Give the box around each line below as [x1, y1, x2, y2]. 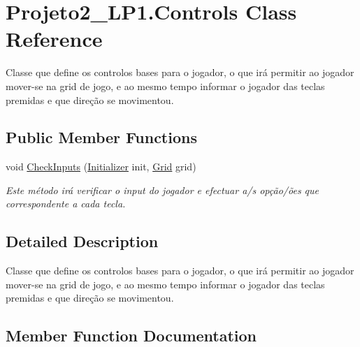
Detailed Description [6, 230, 159, 252]
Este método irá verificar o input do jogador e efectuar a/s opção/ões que [6, 182, 319, 197]
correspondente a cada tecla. [6, 196, 126, 211]
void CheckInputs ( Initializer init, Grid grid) [6, 159, 196, 174]
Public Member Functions [6, 126, 197, 148]
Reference [6, 24, 103, 53]
